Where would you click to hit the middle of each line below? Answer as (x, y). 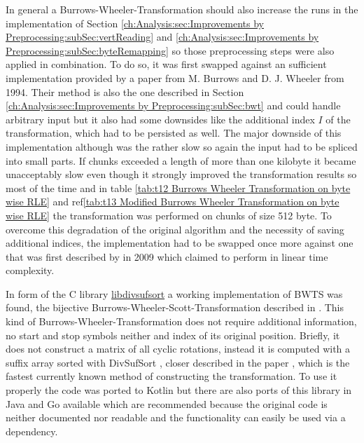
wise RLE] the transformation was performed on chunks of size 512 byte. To (169, 215)
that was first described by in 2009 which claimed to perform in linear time (167, 256)
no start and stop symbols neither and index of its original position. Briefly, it (173, 335)
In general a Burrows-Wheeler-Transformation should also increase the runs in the (182, 9)
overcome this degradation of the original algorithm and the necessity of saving (175, 229)
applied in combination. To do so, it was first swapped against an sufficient (166, 64)
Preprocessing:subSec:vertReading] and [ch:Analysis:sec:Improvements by (162, 37)
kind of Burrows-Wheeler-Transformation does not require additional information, (181, 321)
